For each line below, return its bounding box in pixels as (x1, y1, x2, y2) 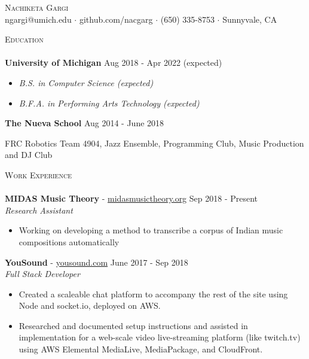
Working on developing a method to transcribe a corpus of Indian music (19, 224, 283, 236)
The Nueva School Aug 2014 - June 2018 (5, 117, 164, 129)
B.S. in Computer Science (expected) (19, 76, 154, 89)
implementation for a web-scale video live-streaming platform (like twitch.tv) (19, 331, 301, 343)
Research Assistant (5, 203, 73, 216)
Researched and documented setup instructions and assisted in (19, 319, 248, 331)
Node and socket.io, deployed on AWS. (19, 299, 161, 312)
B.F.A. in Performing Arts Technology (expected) (19, 96, 200, 109)
